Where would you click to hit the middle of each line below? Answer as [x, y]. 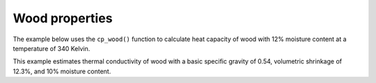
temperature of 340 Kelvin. [52, 48]
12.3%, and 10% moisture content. [62, 71]
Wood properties [63, 18]
